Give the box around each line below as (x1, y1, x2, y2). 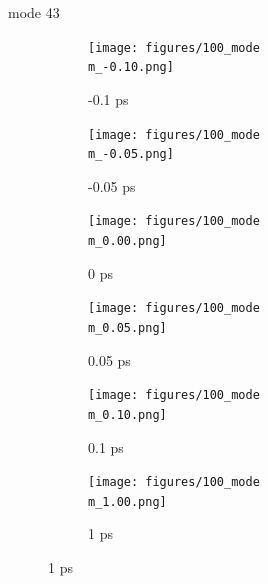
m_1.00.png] (88, 494, 167, 509)
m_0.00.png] (88, 234, 167, 249)
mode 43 (8, 2, 60, 22)
